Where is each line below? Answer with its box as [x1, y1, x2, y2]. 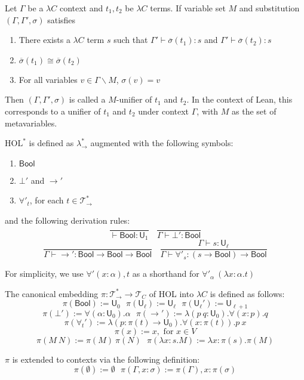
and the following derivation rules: [5, 214, 130, 226]
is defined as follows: [210, 287, 285, 299]
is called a [69, 93, 106, 106]
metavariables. [5, 116, 57, 129]
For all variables [19, 73, 78, 85]
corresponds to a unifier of [5, 104, 101, 117]
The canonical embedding [5, 287, 99, 299]
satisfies [47, 13, 76, 26]
